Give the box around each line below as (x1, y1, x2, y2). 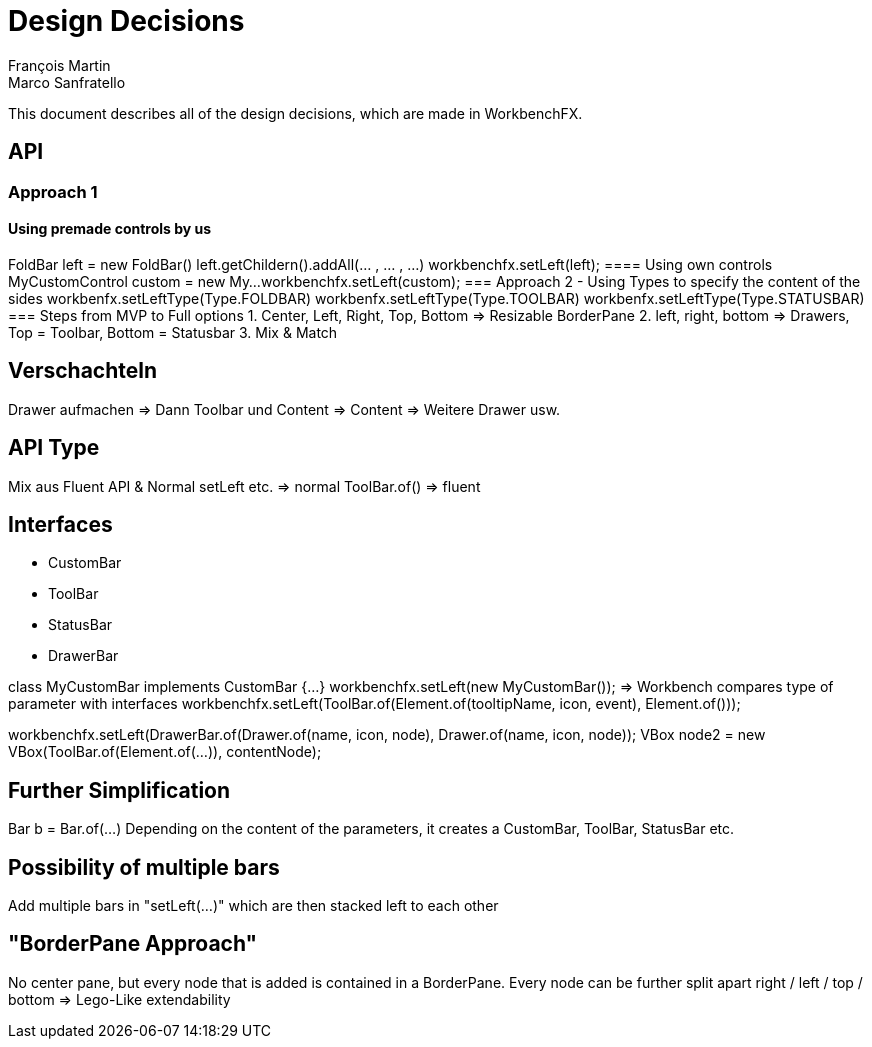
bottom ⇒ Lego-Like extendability (8, 990, 231, 1008)
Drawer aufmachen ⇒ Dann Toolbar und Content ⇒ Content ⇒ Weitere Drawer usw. (8, 400, 561, 418)
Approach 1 (8, 181, 98, 202)
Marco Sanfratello (8, 73, 126, 91)
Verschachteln (8, 358, 158, 384)
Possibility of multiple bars (8, 854, 280, 880)
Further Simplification (8, 777, 231, 803)
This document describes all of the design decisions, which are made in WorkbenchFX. (8, 104, 583, 122)
